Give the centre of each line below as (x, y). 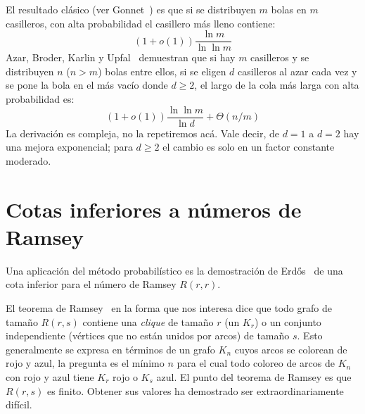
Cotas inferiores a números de (154, 209)
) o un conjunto (288, 321)
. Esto (310, 335)
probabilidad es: (40, 99)
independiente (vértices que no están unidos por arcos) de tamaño (148, 335)
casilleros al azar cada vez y (297, 71)
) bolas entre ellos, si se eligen (162, 71)
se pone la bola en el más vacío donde (87, 85)
